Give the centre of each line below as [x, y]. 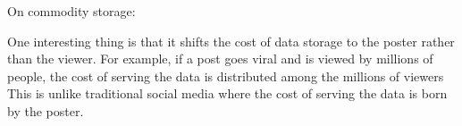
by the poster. [46, 110]
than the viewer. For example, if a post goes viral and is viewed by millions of [220, 59]
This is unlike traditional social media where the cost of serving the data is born [227, 93]
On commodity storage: [71, 11]
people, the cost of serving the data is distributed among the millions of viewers [226, 76]
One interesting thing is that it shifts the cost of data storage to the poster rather [231, 41]
